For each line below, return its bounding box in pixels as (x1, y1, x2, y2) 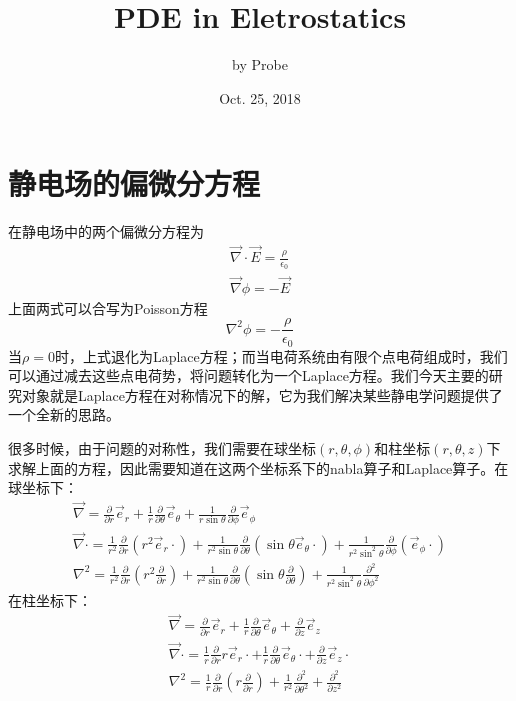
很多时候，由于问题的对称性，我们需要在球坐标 (8, 438, 316, 459)
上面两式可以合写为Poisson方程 (8, 297, 208, 318)
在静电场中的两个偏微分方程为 (8, 221, 204, 242)
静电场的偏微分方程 (8, 163, 261, 204)
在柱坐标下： (8, 589, 92, 610)
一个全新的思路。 (8, 404, 120, 425)
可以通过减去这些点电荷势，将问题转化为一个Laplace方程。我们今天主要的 (8, 365, 489, 386)
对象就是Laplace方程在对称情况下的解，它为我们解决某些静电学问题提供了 (21, 384, 503, 405)
